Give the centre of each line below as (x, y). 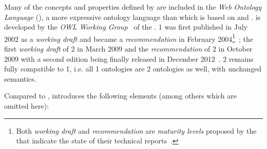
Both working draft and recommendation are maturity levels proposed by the (136, 130)
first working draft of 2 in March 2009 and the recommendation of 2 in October (128, 49)
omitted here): (27, 106)
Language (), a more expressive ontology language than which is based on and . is (132, 17)
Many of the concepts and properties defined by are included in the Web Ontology (133, 7)
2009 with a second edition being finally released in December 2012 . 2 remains (129, 58)
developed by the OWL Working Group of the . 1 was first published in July (126, 27)
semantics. (20, 78)
